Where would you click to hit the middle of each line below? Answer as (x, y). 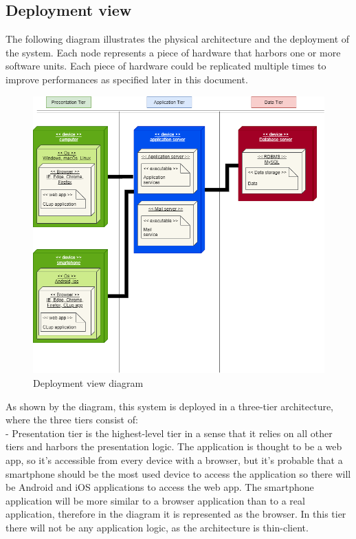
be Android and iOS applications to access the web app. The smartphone (160, 487)
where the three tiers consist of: (72, 420)
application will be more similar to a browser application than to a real (155, 500)
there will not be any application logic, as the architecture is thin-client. (157, 527)
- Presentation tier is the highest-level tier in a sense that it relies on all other (169, 433)
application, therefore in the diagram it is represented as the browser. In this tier (176, 514)
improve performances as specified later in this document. (127, 79)
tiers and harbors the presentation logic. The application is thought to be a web (174, 446)
